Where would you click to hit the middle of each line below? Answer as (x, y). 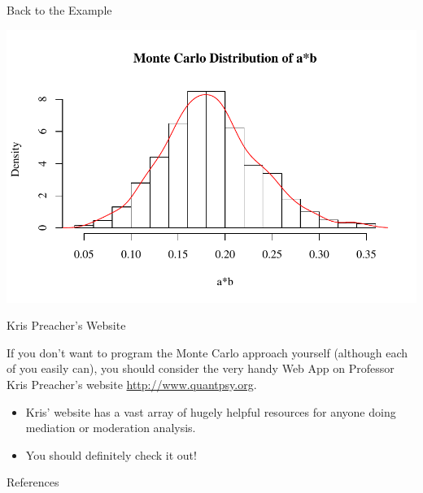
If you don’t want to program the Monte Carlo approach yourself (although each (207, 352)
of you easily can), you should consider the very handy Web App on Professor (201, 368)
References (33, 482)
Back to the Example (59, 10)
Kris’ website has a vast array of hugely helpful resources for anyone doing (211, 411)
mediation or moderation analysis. (111, 428)
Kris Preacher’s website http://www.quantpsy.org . (132, 384)
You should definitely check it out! (111, 454)
